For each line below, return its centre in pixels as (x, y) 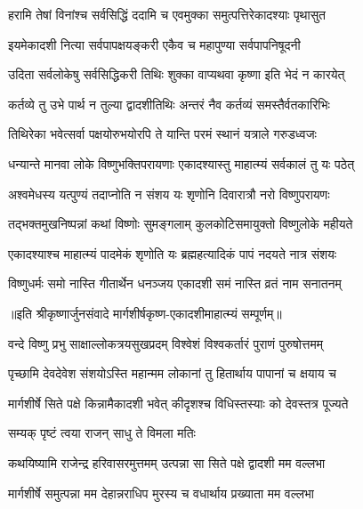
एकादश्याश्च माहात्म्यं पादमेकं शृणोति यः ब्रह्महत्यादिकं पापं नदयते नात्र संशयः (173, 253)
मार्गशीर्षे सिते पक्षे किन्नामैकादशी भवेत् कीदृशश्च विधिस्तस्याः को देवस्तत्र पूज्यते (178, 403)
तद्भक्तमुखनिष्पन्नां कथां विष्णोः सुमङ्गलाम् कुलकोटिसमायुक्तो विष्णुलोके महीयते (181, 224)
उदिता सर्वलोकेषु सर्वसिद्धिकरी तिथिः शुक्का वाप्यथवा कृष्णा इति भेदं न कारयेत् (177, 74)
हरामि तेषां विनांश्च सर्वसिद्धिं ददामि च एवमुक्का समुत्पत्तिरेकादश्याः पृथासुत (167, 14)
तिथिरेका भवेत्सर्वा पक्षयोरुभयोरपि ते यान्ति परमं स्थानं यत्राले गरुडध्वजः (162, 134)
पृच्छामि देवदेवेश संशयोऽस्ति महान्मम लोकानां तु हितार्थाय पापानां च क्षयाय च (172, 373)
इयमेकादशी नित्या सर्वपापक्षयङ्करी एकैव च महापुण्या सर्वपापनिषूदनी (154, 44)
